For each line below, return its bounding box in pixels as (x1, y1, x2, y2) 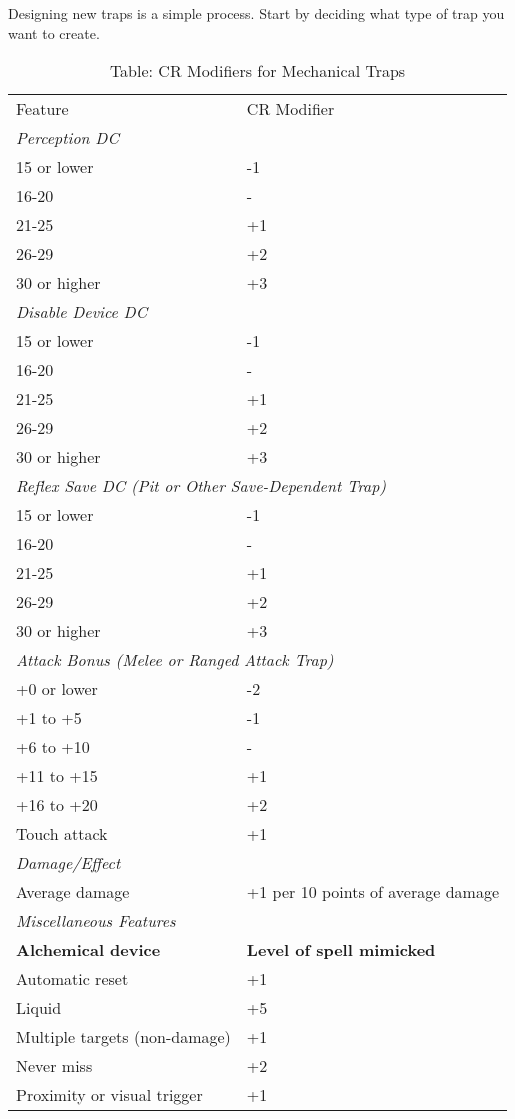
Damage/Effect (16, 851, 121, 875)
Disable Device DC (16, 300, 148, 324)
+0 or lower (16, 677, 98, 701)
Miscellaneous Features (16, 909, 176, 933)
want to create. (8, 22, 100, 43)
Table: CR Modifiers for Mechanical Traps (109, 59, 406, 83)
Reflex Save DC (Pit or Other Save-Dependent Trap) (16, 474, 387, 498)
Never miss (16, 1054, 93, 1078)
